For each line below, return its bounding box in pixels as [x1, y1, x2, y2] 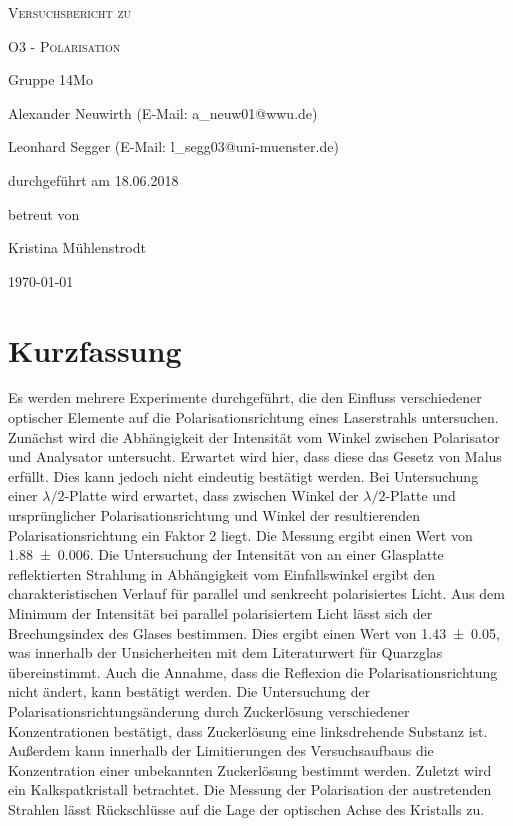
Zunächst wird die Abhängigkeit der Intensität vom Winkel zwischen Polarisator [8, 426, 500, 447]
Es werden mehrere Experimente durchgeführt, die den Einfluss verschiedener [8, 387, 482, 408]
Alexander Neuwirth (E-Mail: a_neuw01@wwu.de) [8, 102, 318, 123]
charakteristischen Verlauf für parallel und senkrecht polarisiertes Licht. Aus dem [8, 583, 505, 604]
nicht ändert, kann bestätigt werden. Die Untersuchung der [8, 681, 371, 702]
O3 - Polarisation [8, 35, 121, 56]
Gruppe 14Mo [8, 69, 93, 90]
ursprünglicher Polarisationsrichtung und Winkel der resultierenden [8, 505, 420, 526]
